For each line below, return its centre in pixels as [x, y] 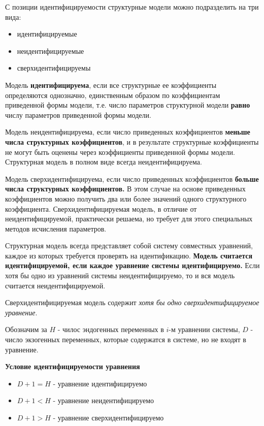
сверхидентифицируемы [54, 68]
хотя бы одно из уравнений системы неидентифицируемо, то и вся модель [120, 275]
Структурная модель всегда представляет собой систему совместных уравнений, [129, 245]
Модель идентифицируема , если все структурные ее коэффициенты [111, 85]
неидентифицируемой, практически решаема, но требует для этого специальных [129, 219]
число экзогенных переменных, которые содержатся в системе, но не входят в [126, 339]
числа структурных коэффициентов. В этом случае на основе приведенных [125, 189]
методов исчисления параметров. [56, 228]
